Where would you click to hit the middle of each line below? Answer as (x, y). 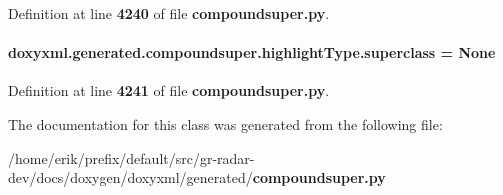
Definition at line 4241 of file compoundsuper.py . (169, 90)
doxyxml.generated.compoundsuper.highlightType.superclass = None (252, 52)
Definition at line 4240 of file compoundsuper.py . (169, 13)
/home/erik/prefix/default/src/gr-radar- (131, 157)
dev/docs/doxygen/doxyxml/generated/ (130, 177)
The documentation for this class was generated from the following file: (225, 123)
